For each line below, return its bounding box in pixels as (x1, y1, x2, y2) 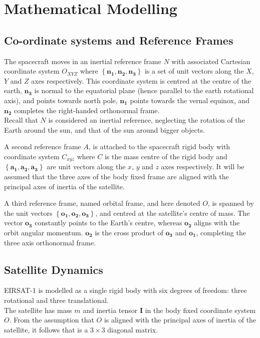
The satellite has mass (4, 304, 72, 315)
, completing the (196, 227, 246, 237)
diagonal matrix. (107, 324, 158, 334)
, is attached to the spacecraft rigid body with (88, 141, 230, 152)
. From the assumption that (9, 314, 94, 325)
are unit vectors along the (47, 161, 126, 172)
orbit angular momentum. (4, 227, 83, 237)
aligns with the (194, 217, 240, 228)
